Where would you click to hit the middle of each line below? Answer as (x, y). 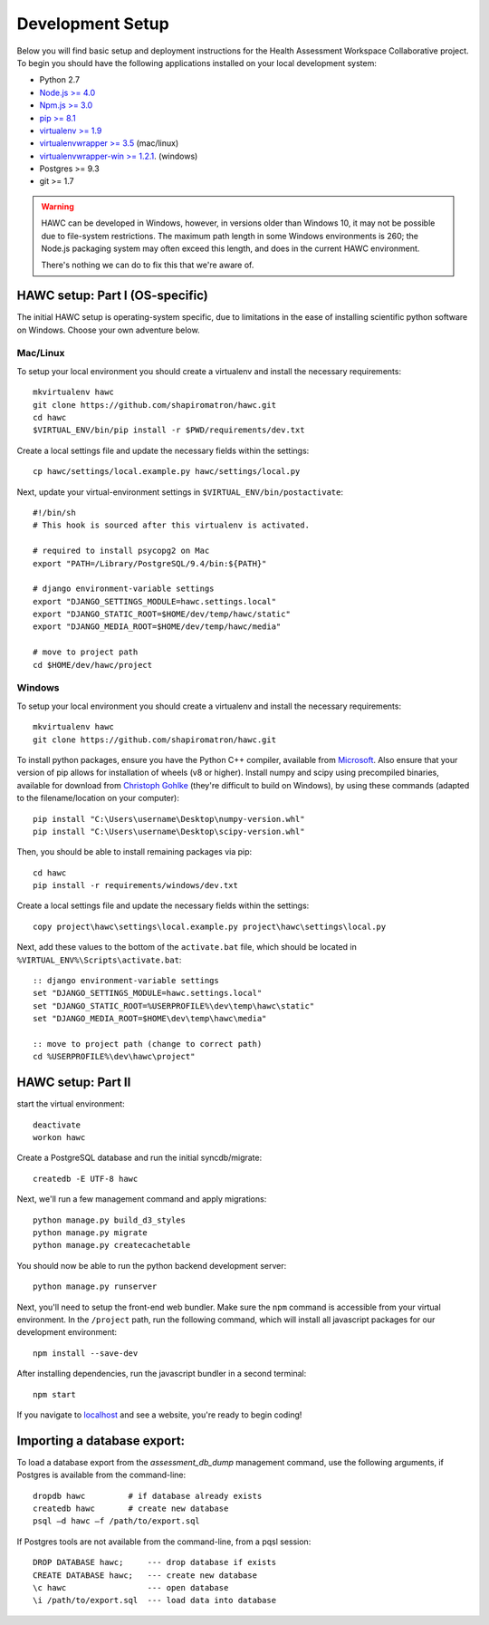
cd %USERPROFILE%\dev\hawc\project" (114, 1057)
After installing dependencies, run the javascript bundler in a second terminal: (162, 1374)
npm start (54, 1394)
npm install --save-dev (86, 1353)
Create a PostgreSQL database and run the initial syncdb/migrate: (139, 1158)
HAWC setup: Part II (74, 1083)
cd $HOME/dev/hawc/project (93, 665)
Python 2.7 (60, 80)
